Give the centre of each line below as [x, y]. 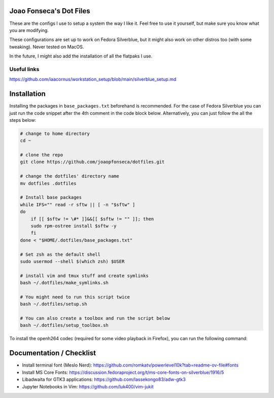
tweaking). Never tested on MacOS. [47, 47]
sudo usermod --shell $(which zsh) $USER [72, 261]
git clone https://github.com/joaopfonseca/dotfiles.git [92, 162]
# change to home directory [55, 134]
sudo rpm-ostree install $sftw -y [74, 226]
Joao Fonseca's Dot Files [50, 11]
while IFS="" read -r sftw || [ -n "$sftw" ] [78, 205]
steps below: [23, 120]
